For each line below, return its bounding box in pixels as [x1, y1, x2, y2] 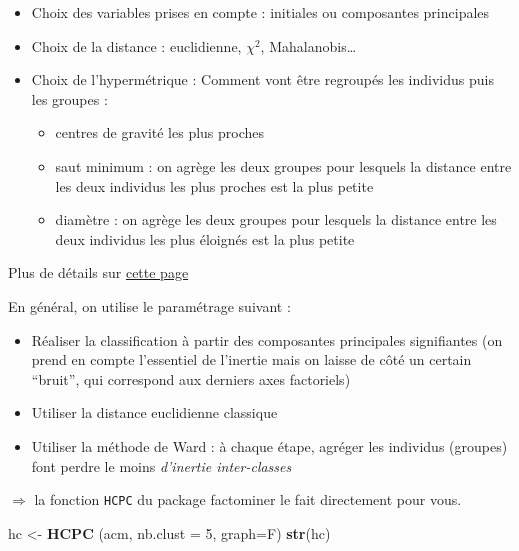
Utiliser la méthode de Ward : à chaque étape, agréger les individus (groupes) [31, 435, 508, 456]
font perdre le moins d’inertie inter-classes [31, 455, 292, 476]
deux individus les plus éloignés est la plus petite [55, 228, 355, 249]
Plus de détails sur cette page [8, 262, 189, 283]
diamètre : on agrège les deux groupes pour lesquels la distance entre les [55, 209, 497, 230]
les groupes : [31, 88, 108, 109]
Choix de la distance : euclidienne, [31, 35, 242, 56]
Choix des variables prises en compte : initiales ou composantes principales [31, 2, 490, 22]
